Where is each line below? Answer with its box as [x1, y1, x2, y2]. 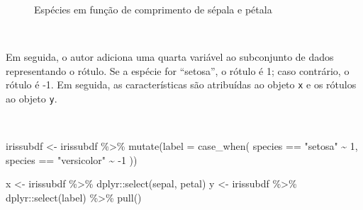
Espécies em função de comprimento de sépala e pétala [34, 2, 272, 16]
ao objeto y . [6, 91, 57, 106]
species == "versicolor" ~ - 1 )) [6, 152, 138, 167]
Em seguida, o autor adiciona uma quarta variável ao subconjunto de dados [6, 49, 334, 64]
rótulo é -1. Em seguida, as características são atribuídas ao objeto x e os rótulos [6, 77, 357, 92]
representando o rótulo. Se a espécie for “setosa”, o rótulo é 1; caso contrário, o [6, 63, 350, 78]
